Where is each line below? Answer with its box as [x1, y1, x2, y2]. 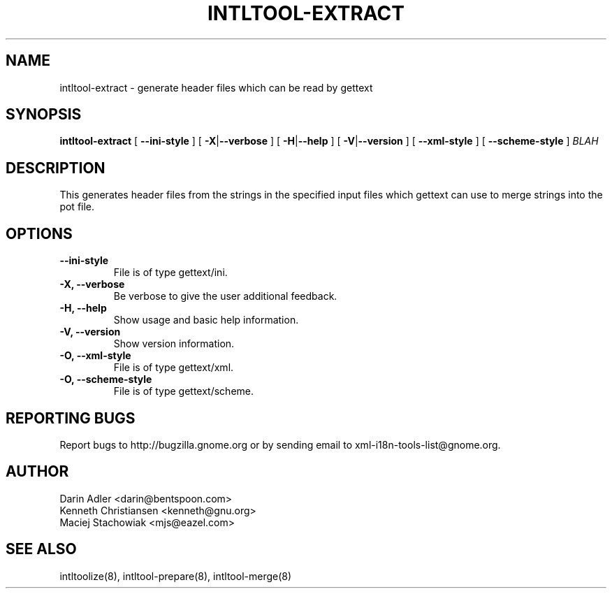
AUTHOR [6, 463, 69, 481]
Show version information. [113, 338, 235, 350]
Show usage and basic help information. [113, 314, 299, 326]
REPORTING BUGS [6, 409, 136, 427]
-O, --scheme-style [59, 373, 152, 386]
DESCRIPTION [6, 159, 105, 177]
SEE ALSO [6, 540, 77, 558]
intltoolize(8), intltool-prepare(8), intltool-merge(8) [59, 570, 292, 582]
